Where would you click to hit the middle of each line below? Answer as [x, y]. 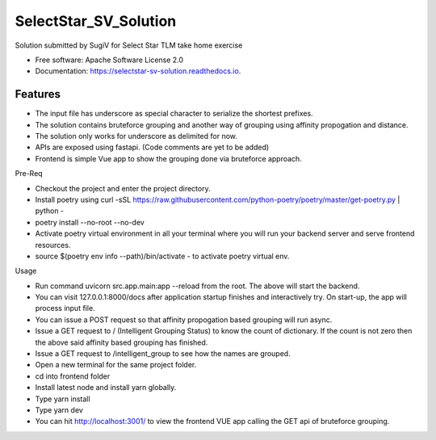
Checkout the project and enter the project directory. [123, 188]
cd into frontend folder [73, 376]
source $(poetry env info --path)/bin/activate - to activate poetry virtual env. [162, 256]
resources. [53, 245]
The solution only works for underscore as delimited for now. [136, 136]
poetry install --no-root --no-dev [90, 222]
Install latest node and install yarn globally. [106, 388]
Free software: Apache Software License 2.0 [109, 60]
